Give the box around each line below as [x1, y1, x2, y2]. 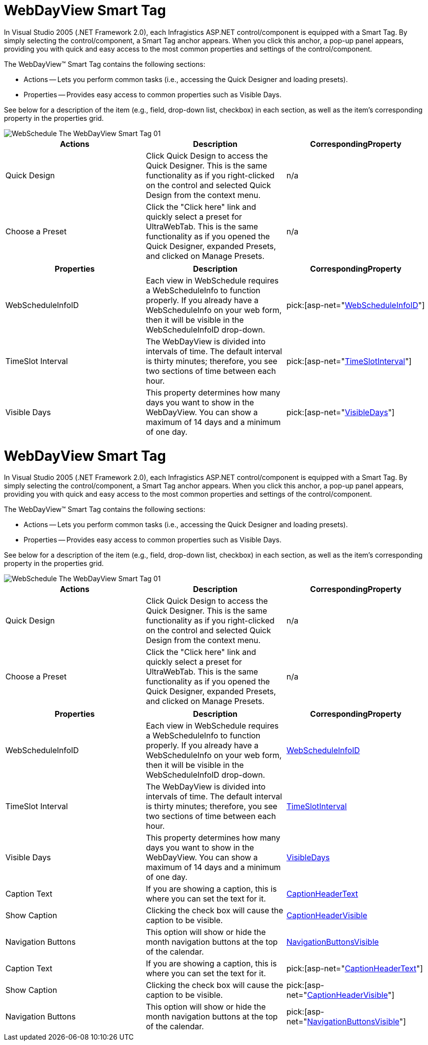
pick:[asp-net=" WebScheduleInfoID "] [286, 300, 425, 310]
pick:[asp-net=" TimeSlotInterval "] [286, 356, 412, 366]
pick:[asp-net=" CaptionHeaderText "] [286, 963, 423, 974]
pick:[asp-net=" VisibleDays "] [286, 407, 395, 417]
